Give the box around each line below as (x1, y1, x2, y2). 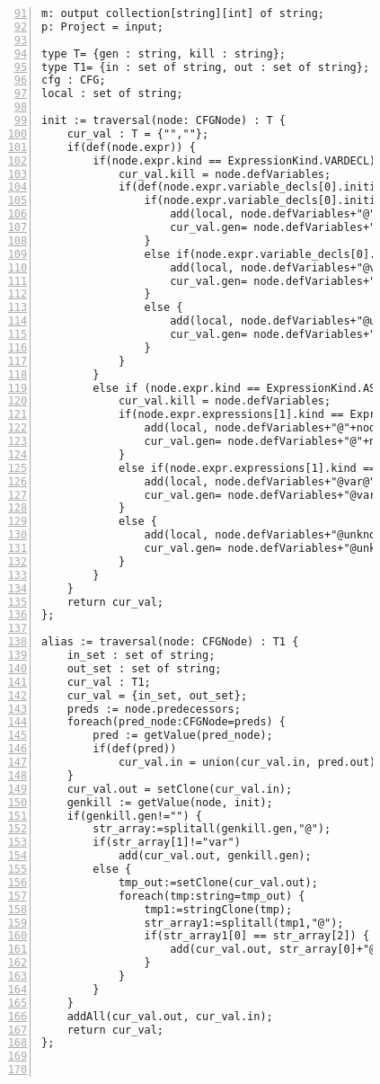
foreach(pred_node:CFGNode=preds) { (66, 715, 287, 729)
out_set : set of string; (66, 662, 222, 675)
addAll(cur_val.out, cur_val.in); (66, 1009, 273, 1023)
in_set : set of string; (66, 649, 216, 662)
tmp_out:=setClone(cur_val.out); (118, 875, 318, 889)
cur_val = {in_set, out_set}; (66, 689, 248, 702)
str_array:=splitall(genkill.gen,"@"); (93, 822, 331, 836)
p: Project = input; (41, 20, 164, 33)
